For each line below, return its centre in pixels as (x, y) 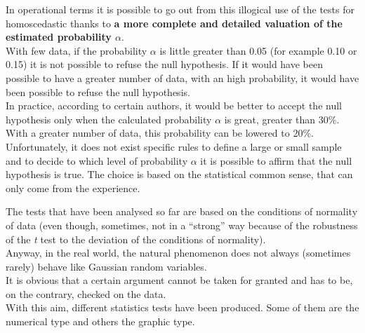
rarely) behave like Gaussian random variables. (106, 266)
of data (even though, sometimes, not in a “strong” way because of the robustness (182, 225)
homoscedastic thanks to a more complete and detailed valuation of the (174, 23)
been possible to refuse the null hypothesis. (98, 91)
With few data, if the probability (77, 50)
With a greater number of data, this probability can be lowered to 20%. (160, 133)
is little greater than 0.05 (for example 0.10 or (258, 50)
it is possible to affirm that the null (276, 160)
